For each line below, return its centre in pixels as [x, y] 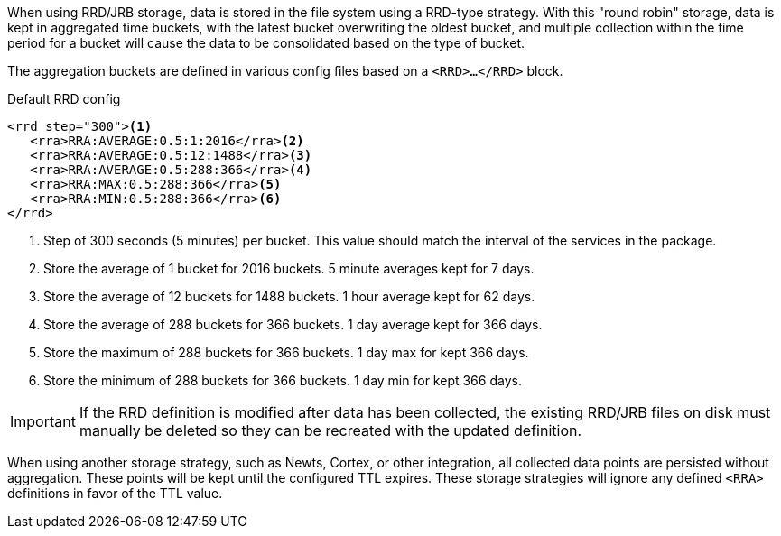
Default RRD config [64, 99]
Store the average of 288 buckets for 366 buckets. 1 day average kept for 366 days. [293, 324]
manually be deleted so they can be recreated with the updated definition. [330, 430]
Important [43, 421]
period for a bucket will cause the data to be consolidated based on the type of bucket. [266, 43]
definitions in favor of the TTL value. [115, 493]
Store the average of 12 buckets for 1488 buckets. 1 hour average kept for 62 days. [289, 296]
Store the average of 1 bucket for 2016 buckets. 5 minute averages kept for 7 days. [289, 268]
